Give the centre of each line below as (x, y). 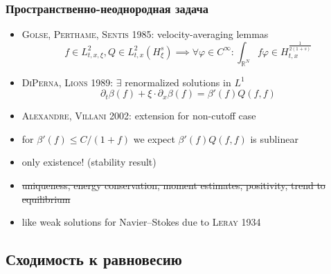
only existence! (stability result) (89, 162)
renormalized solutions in (178, 82)
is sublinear (274, 138)
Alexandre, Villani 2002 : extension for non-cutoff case (139, 116)
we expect (154, 138)
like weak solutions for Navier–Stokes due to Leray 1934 (141, 222)
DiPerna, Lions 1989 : (68, 82)
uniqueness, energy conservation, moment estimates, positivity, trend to (173, 185)
